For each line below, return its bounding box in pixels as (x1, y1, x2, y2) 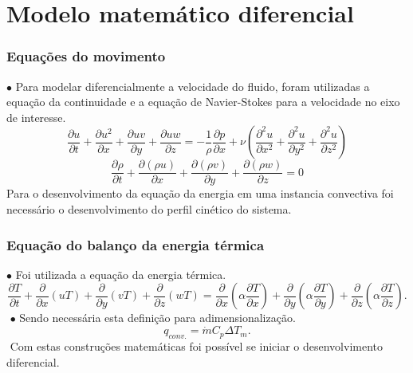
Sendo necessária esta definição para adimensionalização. (19, 309, 296, 326)
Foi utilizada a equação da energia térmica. (15, 265, 226, 282)
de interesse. (6, 108, 66, 125)
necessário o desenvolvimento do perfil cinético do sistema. (6, 201, 292, 218)
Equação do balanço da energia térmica (6, 234, 265, 254)
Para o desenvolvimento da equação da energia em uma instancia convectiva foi (6, 185, 394, 202)
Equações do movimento (6, 46, 166, 66)
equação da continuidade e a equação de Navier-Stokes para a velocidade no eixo (6, 93, 400, 110)
